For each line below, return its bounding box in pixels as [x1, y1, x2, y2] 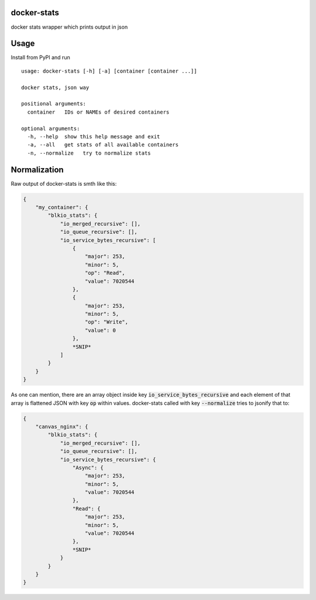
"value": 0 [85, 327, 116, 333]
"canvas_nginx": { [35, 423, 88, 430]
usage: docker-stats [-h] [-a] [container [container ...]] [21, 67, 197, 74]
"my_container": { [35, 204, 88, 210]
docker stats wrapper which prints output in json [11, 23, 128, 30]
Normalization [11, 165, 64, 175]
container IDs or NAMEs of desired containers [27, 108, 170, 115]
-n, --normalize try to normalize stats [27, 149, 152, 156]
